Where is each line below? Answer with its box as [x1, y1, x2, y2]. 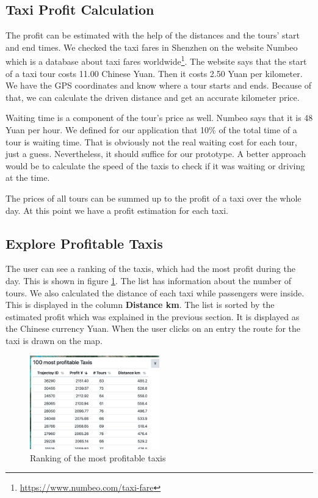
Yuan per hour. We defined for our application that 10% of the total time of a [5, 123, 297, 136]
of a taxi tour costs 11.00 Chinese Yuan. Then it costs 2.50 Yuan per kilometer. [5, 67, 303, 79]
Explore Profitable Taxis [5, 233, 163, 252]
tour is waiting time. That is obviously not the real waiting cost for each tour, [5, 135, 297, 148]
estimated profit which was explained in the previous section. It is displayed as [5, 310, 300, 323]
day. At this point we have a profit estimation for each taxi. [5, 203, 229, 216]
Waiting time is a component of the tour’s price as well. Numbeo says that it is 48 [5, 111, 313, 124]
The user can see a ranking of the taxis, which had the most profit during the [5, 262, 295, 275]
